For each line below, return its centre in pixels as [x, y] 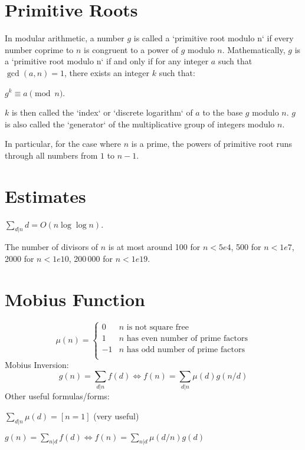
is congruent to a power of [131, 49]
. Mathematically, [254, 49]
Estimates [45, 196]
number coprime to [39, 49]
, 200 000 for [91, 258]
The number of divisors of [52, 247]
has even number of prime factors [187, 339]
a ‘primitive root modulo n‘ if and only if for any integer [107, 61]
